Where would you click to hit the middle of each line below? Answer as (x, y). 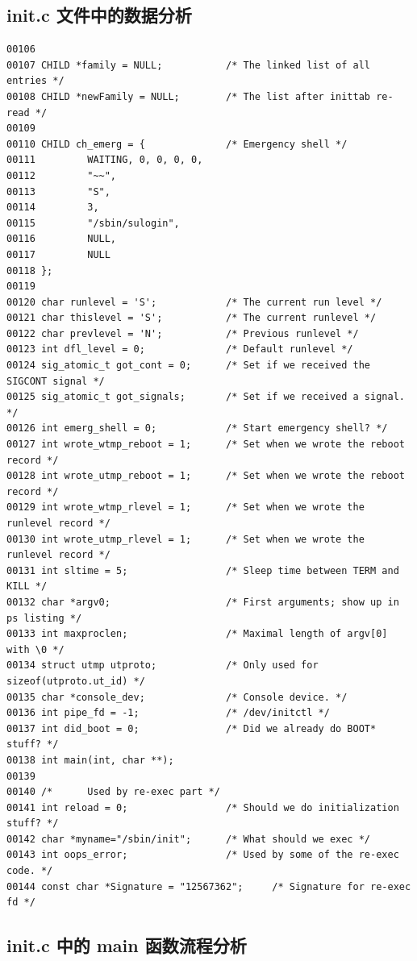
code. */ (30, 871)
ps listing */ (44, 618)
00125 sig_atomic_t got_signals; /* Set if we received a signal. (206, 397)
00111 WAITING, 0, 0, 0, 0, (105, 160)
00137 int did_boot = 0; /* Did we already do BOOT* (192, 728)
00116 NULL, (62, 239)
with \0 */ (35, 649)
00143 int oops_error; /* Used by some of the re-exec (203, 855)
